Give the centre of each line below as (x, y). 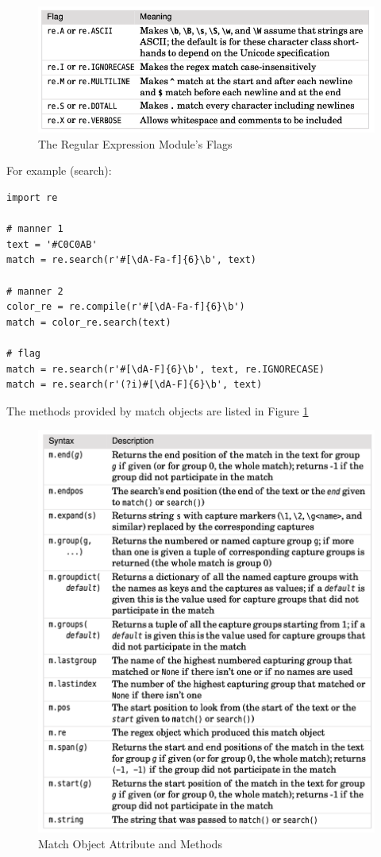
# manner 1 (35, 229)
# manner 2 (35, 291)
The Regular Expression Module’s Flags (135, 143)
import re (32, 198)
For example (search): (59, 170)
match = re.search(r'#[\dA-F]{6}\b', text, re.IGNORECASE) (165, 369)
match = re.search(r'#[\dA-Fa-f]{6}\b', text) (131, 260)
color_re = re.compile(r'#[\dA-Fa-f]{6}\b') (126, 307)
